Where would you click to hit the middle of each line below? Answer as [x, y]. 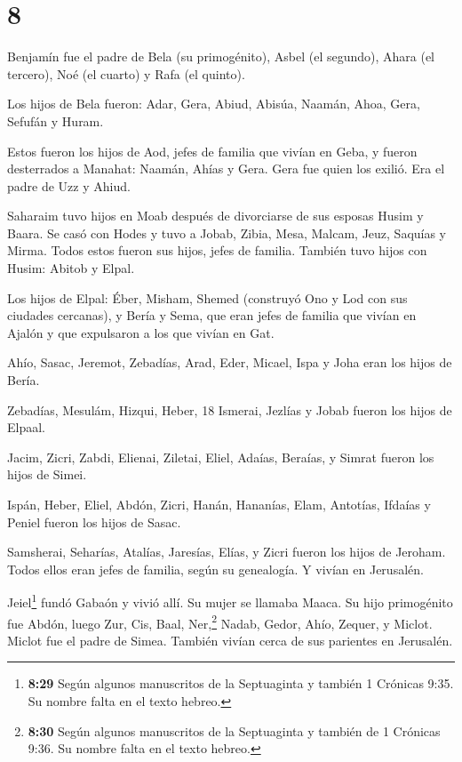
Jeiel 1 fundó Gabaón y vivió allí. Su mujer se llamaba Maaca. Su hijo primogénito [230, 601]
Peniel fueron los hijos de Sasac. [94, 521]
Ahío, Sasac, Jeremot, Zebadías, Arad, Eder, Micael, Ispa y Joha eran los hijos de [230, 362]
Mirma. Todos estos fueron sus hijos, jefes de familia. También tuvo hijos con [217, 250]
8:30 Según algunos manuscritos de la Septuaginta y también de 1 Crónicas [234, 730]
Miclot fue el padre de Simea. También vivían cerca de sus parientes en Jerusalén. [230, 640]
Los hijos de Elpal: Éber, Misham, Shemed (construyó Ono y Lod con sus [207, 297]
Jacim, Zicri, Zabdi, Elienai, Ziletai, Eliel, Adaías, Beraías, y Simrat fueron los [221, 457]
